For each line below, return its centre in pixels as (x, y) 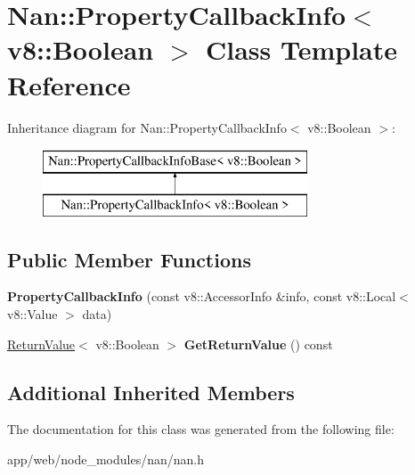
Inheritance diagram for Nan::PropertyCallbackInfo (147, 127)
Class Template (301, 49)
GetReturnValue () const (258, 344)
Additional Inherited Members (151, 392)
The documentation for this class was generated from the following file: (201, 429)
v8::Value (33, 314)
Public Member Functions (129, 259)
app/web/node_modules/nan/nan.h (106, 459)
